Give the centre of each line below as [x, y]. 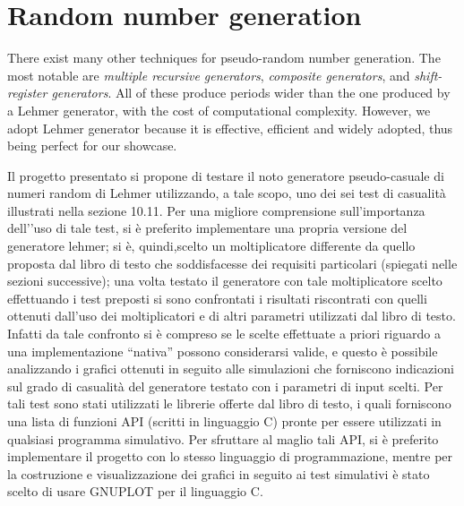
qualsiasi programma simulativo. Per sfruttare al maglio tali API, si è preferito [223, 438]
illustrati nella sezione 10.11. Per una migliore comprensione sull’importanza [216, 210]
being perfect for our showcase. [92, 146]
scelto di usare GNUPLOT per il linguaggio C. [135, 491]
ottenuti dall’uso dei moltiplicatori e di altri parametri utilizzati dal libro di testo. [232, 316]
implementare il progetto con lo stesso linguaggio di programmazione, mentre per [230, 456]
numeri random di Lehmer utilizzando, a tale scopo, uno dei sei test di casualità [227, 193]
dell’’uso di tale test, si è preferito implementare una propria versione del [207, 228]
